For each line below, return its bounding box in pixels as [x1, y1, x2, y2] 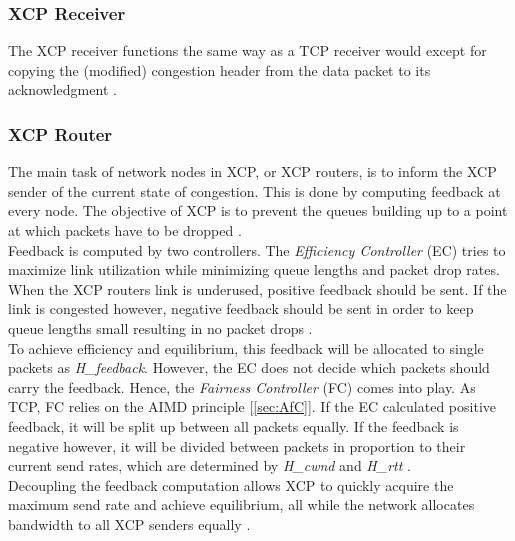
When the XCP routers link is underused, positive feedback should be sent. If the [8, 278, 507, 299]
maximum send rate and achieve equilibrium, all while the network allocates [8, 494, 475, 515]
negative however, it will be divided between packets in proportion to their [8, 435, 466, 456]
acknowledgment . [8, 79, 117, 100]
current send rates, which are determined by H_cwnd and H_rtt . [8, 455, 411, 476]
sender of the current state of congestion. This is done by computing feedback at [8, 180, 501, 201]
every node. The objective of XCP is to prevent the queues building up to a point [8, 200, 508, 221]
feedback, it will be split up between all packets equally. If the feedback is [8, 415, 459, 436]
